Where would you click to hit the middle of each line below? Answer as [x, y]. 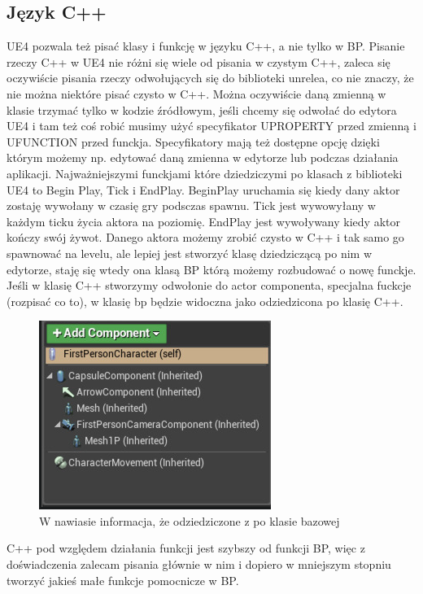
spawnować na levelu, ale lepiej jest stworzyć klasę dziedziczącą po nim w [190, 253]
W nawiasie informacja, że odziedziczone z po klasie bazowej [190, 520]
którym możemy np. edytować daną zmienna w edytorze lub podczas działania [203, 157]
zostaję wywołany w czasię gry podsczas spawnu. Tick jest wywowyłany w [191, 205]
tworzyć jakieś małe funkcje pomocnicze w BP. [123, 580]
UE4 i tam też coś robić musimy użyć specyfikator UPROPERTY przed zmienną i [211, 126]
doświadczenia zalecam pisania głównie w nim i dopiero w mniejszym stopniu [199, 564]
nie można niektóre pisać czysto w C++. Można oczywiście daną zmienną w [196, 93]
